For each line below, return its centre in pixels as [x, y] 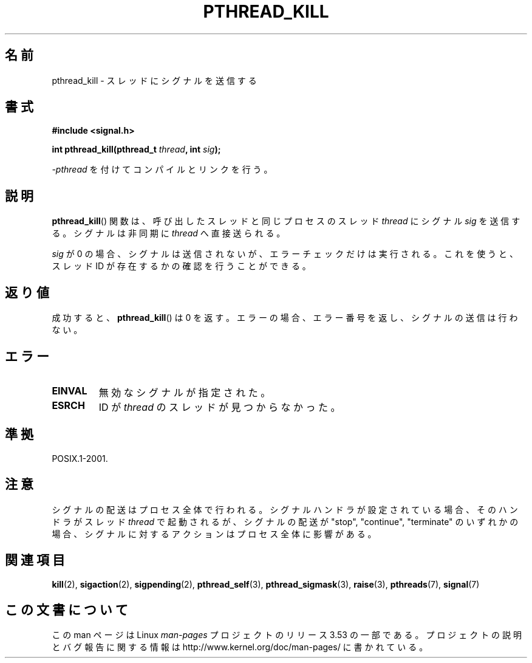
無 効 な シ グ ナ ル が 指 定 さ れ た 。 [185, 392]
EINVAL [70, 390]
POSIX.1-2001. [80, 458]
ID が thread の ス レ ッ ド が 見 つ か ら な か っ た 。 [220, 407]
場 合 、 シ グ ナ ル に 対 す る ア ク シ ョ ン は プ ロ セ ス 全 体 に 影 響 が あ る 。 [214, 534]
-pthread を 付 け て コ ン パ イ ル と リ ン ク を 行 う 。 [162, 170]
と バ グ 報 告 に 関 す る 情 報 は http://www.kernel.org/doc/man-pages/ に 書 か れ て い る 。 [240, 647]
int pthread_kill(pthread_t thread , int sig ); [136, 149]
